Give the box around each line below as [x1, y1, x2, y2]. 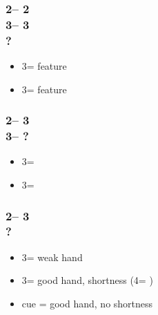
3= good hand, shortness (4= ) [21, 273, 153, 287]
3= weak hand [21, 249, 83, 264]
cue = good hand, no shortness [21, 296, 153, 310]
